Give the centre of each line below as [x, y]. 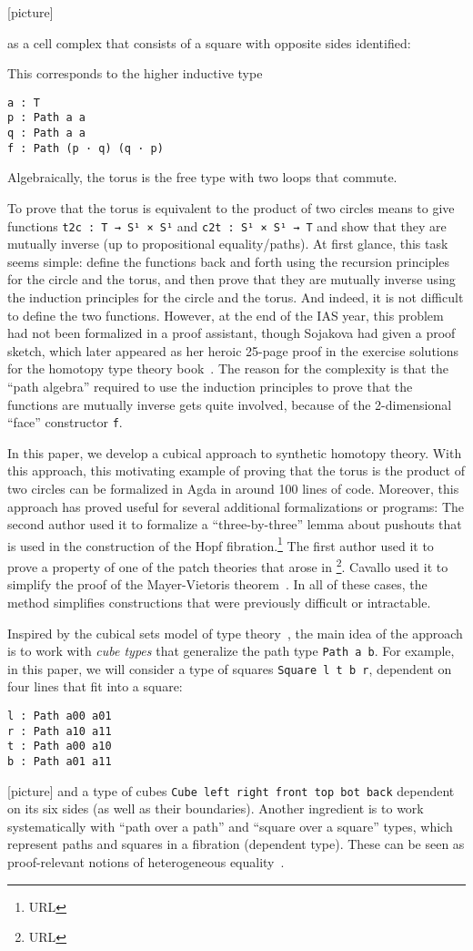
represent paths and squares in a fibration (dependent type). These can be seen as [236, 844]
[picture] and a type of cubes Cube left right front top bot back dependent [231, 790]
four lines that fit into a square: [95, 686]
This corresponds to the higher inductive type [135, 73]
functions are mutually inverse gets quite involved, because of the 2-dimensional [230, 404]
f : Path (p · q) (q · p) [86, 148]
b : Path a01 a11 [60, 761]
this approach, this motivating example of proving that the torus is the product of [236, 470]
